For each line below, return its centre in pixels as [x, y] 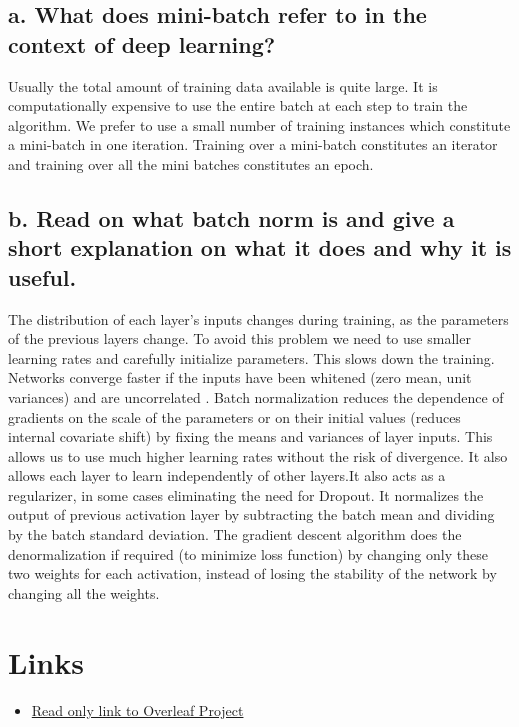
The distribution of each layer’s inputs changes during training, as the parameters [258, 318]
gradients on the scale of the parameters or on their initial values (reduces [234, 416]
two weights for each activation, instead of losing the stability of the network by [252, 573]
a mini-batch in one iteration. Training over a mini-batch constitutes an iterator [253, 144]
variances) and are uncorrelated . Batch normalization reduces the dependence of [256, 396]
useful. [42, 276]
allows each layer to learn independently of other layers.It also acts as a [227, 475]
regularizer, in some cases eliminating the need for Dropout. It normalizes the [246, 494]
